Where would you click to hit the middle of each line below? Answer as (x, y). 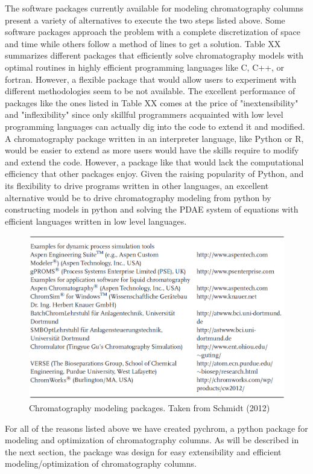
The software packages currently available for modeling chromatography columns (154, 8)
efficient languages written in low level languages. (96, 221)
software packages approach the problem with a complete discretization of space (153, 32)
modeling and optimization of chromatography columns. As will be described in (152, 440)
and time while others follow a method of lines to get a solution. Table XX (143, 43)
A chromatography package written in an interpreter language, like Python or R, (154, 138)
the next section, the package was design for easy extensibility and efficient (143, 451)
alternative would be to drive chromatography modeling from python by (138, 197)
